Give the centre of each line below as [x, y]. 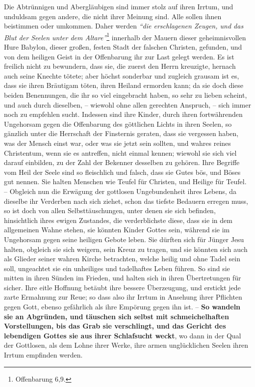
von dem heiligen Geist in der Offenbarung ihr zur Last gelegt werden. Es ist [119, 56]
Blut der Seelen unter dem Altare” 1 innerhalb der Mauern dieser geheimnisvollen [125, 36]
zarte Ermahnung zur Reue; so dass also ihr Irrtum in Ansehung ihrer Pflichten [123, 297]
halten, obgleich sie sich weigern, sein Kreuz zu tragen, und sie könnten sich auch [126, 249]
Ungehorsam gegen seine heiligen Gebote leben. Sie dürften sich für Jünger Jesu [124, 239]
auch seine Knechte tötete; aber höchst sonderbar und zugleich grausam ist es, [122, 75]
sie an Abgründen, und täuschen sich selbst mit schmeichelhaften [116, 316]
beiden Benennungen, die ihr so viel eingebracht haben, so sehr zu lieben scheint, [126, 95]
